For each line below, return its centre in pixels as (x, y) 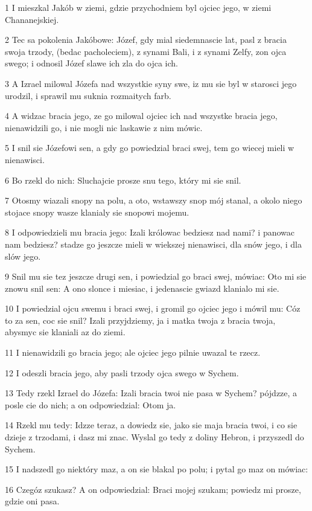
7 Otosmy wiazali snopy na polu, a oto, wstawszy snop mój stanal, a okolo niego (154, 200)
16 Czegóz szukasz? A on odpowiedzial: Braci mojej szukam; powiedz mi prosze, (153, 489)
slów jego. (23, 256)
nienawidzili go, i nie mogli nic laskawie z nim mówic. (104, 127)
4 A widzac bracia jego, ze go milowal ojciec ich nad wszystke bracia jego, (141, 116)
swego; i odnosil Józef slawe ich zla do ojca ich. (91, 63)
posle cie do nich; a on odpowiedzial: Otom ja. (91, 404)
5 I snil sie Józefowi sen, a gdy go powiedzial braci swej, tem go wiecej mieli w (150, 148)
